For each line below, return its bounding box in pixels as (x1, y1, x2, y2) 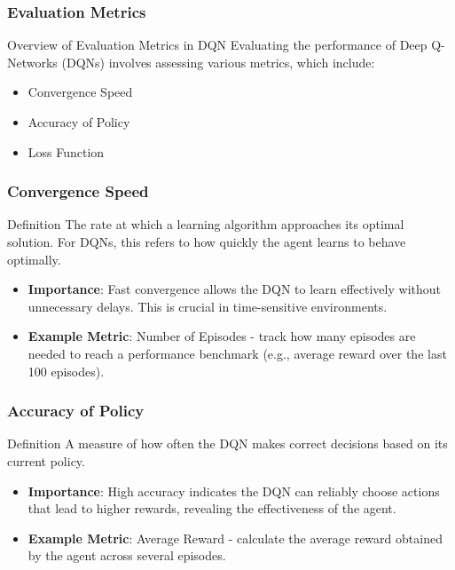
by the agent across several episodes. (27, 546, 226, 565)
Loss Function (27, 142, 105, 161)
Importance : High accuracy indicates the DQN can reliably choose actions (27, 481, 440, 500)
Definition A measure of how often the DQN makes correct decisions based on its (7, 434, 448, 453)
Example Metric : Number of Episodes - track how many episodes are (27, 327, 416, 345)
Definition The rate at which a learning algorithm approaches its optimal (7, 215, 404, 234)
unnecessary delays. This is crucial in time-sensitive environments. (27, 297, 388, 315)
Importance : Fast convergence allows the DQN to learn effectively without (27, 280, 441, 298)
